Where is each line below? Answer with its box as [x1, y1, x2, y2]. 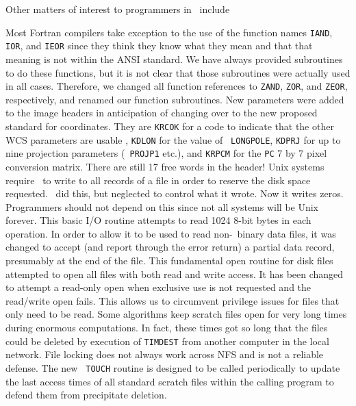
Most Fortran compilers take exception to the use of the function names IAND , [5, 25, 333, 39]
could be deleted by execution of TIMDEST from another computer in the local [5, 333, 329, 348]
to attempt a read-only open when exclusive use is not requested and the [5, 280, 311, 294]
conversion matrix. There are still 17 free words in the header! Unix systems [5, 159, 325, 173]
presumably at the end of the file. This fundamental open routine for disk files [5, 253, 333, 268]
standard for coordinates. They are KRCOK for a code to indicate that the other [5, 118, 334, 133]
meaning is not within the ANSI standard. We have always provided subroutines [5, 51, 343, 66]
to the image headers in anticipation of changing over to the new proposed [5, 105, 318, 120]
